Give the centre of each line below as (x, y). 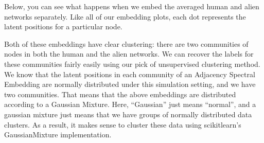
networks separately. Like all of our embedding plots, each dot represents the (125, 16)
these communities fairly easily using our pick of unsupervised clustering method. (132, 64)
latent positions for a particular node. (63, 26)
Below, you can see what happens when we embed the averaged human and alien (132, 6)
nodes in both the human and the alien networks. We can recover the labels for (129, 54)
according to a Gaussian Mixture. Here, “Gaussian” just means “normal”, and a (130, 104)
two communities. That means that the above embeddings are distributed (120, 94)
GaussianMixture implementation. (58, 135)
